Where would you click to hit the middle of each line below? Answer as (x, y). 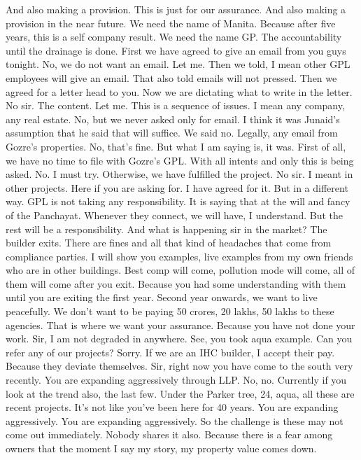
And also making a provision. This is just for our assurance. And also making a (176, 9)
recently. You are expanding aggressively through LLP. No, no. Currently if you (176, 380)
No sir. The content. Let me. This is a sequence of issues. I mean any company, (175, 105)
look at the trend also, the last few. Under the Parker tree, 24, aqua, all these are (180, 393)
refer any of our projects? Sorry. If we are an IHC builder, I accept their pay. (170, 352)
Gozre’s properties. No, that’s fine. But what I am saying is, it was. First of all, (176, 146)
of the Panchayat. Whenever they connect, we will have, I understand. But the (174, 215)
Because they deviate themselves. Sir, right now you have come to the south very (179, 366)
